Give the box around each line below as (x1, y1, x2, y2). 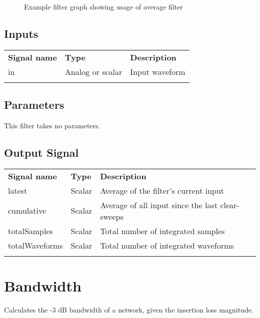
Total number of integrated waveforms (100, 239, 234, 251)
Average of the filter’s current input (100, 184, 224, 196)
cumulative (8, 205, 46, 217)
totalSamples (8, 225, 53, 237)
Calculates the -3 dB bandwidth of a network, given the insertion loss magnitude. (4, 304, 253, 315)
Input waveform (130, 65, 185, 77)
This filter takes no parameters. (4, 120, 100, 130)
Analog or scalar (64, 65, 122, 77)
